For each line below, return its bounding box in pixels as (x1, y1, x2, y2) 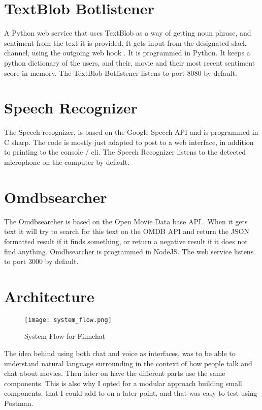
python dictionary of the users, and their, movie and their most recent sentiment (4, 57, 255, 68)
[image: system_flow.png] (24, 316, 112, 324)
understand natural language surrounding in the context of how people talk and (4, 358, 252, 368)
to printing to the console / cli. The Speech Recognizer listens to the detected (4, 147, 246, 157)
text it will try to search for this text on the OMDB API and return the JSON (4, 226, 249, 237)
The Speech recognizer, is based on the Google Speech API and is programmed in (4, 127, 258, 137)
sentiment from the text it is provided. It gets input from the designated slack (4, 37, 247, 48)
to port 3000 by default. (4, 256, 79, 267)
